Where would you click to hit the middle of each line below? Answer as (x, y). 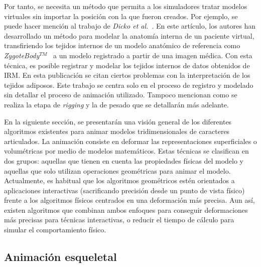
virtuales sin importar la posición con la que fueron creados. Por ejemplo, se (121, 16)
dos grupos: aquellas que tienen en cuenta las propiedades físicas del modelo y (124, 160)
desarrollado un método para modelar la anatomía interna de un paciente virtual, (129, 35)
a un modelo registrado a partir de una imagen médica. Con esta (153, 55)
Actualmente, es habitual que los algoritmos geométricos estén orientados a (119, 180)
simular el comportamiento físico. (55, 230)
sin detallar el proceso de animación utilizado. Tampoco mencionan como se (121, 95)
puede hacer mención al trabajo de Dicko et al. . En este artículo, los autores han (130, 26)
